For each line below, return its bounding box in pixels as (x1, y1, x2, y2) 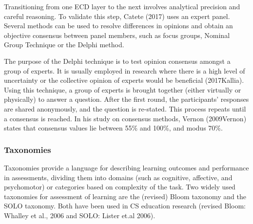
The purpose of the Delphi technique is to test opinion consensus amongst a (4, 56, 231, 66)
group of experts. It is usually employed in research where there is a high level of (4, 65, 245, 75)
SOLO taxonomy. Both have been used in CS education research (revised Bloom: (4, 201, 246, 211)
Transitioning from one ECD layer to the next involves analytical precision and (4, 1, 240, 11)
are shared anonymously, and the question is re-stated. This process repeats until (4, 103, 246, 113)
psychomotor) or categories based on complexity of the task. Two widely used (4, 182, 235, 192)
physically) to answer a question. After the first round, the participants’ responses (4, 94, 249, 104)
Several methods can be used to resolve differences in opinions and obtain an (4, 20, 233, 31)
